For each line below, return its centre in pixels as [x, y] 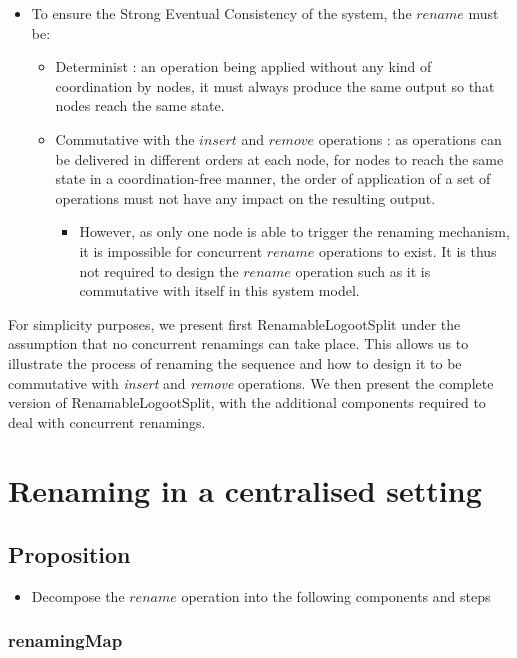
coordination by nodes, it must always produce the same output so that [275, 85]
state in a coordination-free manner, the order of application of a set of [273, 178]
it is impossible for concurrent [171, 250]
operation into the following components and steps [336, 595]
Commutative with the [125, 138]
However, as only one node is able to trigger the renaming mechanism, [294, 231]
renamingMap [65, 640]
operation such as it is [363, 270]
